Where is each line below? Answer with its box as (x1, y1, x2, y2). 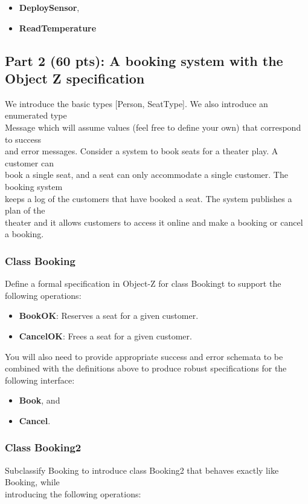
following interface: (5, 373, 75, 386)
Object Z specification (5, 68, 145, 87)
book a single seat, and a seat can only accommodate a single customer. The (5, 168, 288, 181)
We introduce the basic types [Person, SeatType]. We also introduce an (5, 97, 268, 110)
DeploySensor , (19, 1, 80, 13)
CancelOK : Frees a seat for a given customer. (19, 329, 192, 342)
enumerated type (5, 109, 67, 122)
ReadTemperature (19, 21, 97, 34)
